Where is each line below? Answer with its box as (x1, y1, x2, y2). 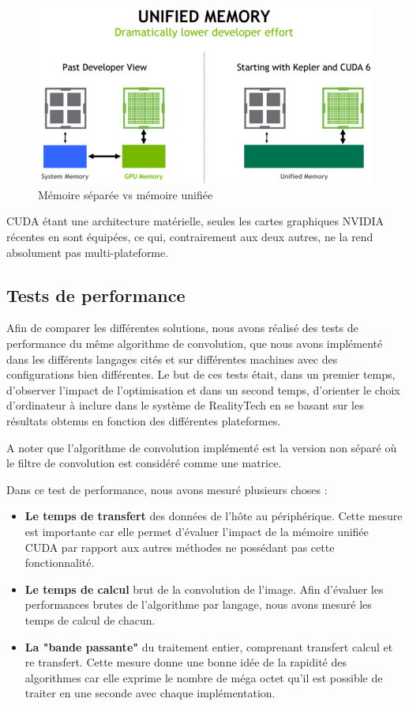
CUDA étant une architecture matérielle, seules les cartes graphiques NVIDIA (6, 213, 385, 229)
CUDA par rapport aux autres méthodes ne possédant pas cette (24, 538, 335, 555)
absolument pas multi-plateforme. (6, 244, 169, 260)
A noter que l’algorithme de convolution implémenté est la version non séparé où (6, 439, 397, 455)
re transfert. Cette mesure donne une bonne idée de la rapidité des (24, 654, 347, 670)
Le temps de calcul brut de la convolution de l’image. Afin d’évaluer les (24, 580, 384, 597)
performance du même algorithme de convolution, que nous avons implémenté (6, 335, 383, 352)
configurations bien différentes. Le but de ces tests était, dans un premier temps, (6, 366, 396, 383)
